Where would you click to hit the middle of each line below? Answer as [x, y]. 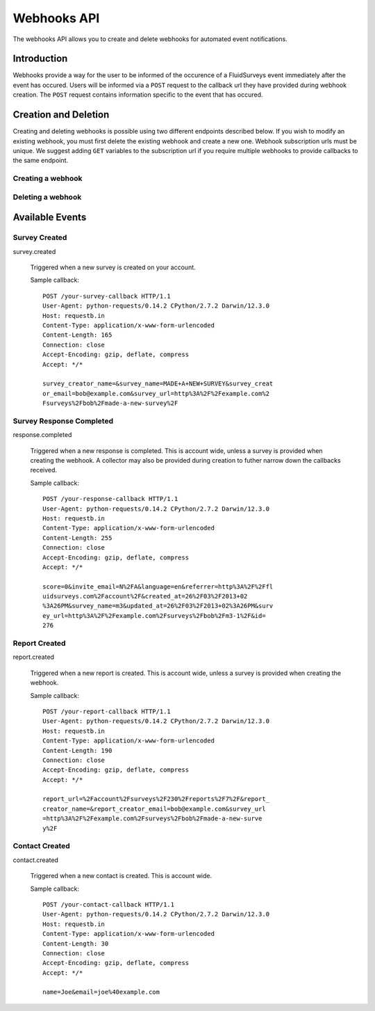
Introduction [40, 59]
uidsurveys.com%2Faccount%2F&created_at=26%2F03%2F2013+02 [145, 596]
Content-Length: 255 [77, 538]
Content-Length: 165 [77, 335]
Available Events [50, 217]
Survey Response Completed [63, 421]
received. [44, 470]
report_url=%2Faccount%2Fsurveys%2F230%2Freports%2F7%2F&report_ [156, 799]
